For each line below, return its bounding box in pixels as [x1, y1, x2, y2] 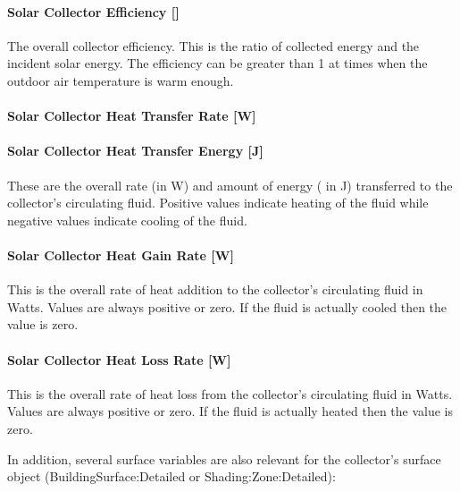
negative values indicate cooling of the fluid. [7, 210, 247, 229]
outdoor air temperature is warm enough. [7, 71, 234, 89]
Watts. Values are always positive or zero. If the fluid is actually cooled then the [7, 297, 447, 316]
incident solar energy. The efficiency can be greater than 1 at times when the [7, 54, 428, 72]
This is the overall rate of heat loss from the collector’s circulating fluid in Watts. [7, 384, 453, 403]
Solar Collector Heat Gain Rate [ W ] [7, 245, 234, 264]
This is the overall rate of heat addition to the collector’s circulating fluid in [7, 280, 423, 299]
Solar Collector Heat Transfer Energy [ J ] [7, 141, 263, 160]
